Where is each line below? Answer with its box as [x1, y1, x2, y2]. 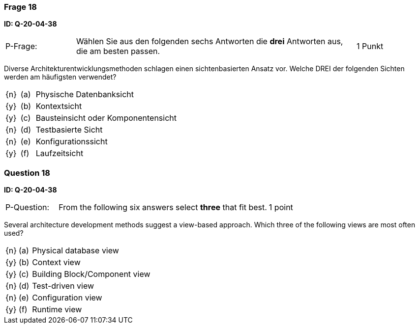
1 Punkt [356, 41, 384, 52]
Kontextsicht [35, 101, 82, 111]
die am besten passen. [76, 46, 160, 56]
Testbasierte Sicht [35, 125, 103, 135]
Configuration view [32, 293, 102, 303]
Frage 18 [4, 2, 37, 12]
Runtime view [32, 304, 82, 315]
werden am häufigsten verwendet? [4, 73, 117, 82]
